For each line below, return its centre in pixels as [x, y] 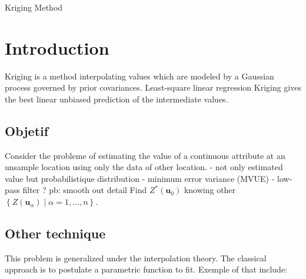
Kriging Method [34, 7]
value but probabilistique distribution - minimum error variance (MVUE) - [140, 178]
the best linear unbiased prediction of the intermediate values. [117, 99]
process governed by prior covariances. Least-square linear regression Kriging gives [153, 87]
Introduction [57, 47]
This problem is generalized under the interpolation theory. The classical [136, 258]
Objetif [27, 130]
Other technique [55, 233]
